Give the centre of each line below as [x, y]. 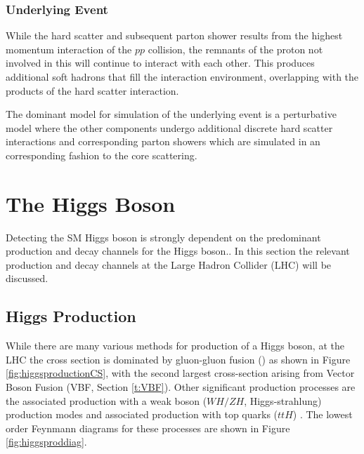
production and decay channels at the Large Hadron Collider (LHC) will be [169, 264]
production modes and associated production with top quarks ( [142, 414]
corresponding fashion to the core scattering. [102, 155]
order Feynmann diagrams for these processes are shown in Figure [148, 428]
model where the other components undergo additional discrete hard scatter [169, 127]
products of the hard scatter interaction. [92, 90]
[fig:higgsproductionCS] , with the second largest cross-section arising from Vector [180, 373]
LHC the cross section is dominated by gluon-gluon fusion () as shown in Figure [178, 359]
